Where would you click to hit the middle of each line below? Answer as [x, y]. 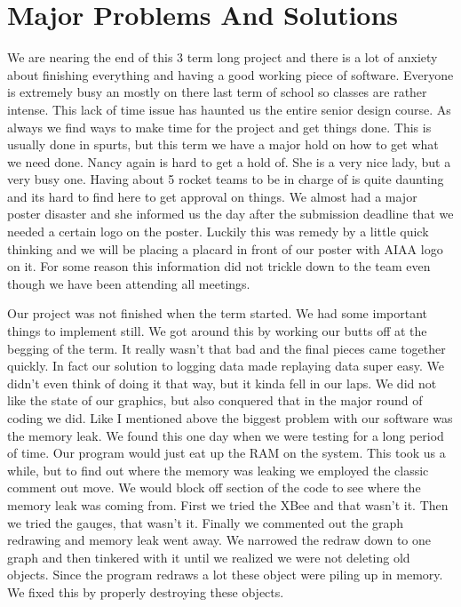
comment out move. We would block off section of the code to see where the [214, 487]
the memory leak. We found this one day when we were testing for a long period [226, 435]
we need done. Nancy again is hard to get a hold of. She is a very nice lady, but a [229, 161]
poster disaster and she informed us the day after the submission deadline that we [230, 214]
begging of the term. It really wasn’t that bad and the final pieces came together [227, 348]
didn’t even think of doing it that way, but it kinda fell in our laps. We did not [222, 383]
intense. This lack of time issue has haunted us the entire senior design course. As [229, 109]
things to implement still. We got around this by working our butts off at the [217, 331]
